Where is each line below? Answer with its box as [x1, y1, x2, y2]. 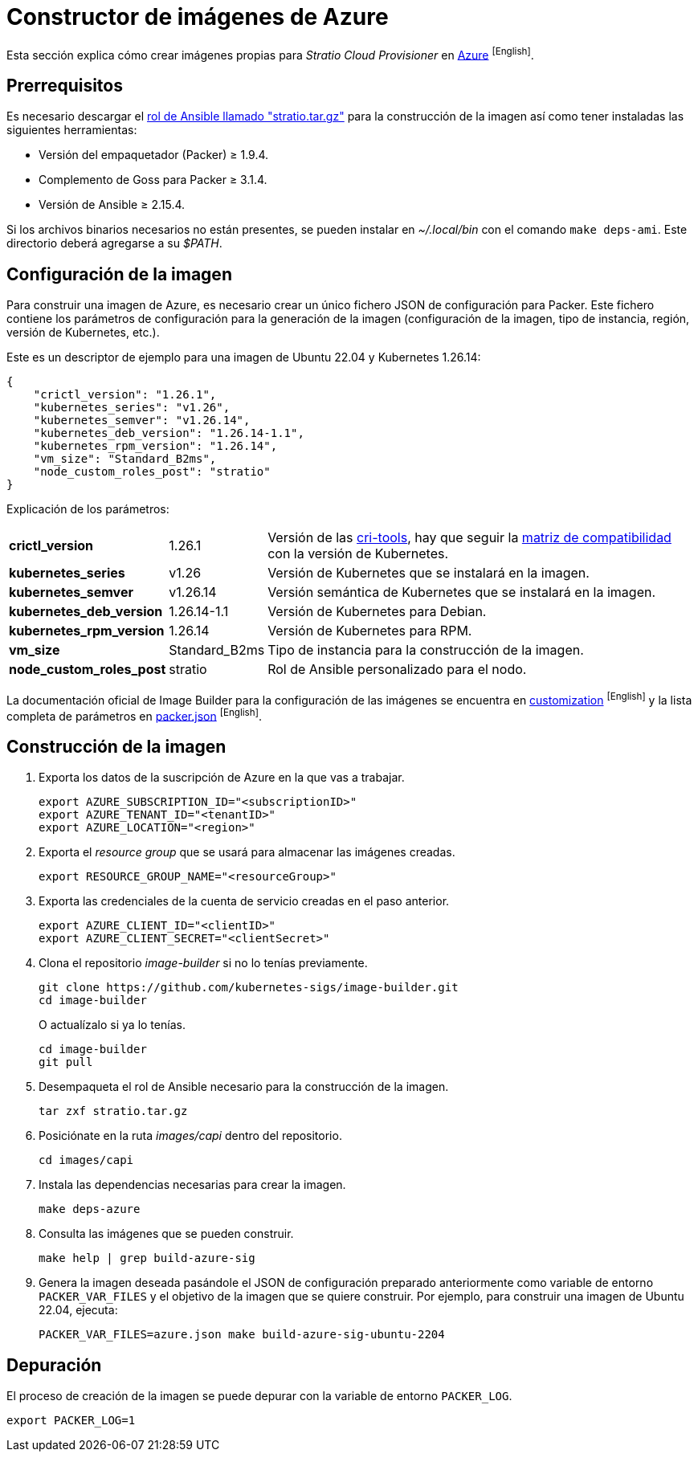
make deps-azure [39, 1203, 141, 1216]
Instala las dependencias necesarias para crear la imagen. [39, 1178, 346, 1192]
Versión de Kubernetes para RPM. [267, 623, 472, 639]
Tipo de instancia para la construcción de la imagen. [267, 642, 584, 659]
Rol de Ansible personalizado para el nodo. [267, 661, 527, 678]
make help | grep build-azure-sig [39, 1252, 255, 1265]
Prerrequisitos [6, 75, 123, 96]
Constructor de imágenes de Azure [6, 3, 389, 31]
